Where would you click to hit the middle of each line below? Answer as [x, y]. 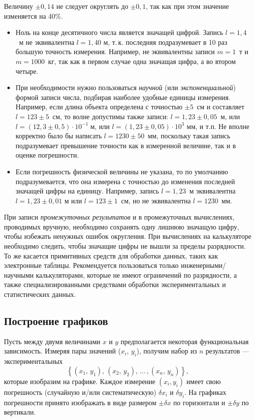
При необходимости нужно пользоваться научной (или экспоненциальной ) [126, 87]
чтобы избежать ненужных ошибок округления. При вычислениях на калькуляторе [128, 236]
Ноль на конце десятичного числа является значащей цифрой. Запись [119, 32]
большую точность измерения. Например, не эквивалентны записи [115, 51]
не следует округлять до [92, 6]
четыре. [27, 71]
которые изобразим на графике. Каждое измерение [80, 381]
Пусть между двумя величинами [52, 341]
